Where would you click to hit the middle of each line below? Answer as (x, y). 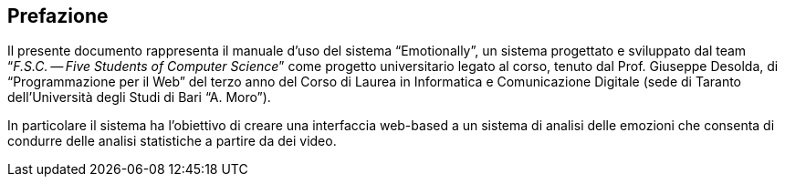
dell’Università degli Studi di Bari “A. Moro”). (139, 97)
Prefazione (58, 16)
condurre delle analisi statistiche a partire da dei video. (172, 141)
